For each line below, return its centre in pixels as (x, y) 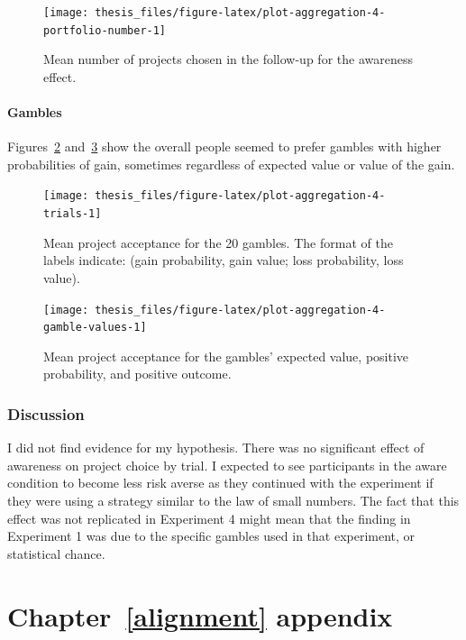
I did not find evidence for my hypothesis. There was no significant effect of (216, 448)
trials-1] (73, 214)
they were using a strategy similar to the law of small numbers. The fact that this (233, 501)
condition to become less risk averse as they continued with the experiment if (220, 483)
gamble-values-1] (95, 328)
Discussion (46, 414)
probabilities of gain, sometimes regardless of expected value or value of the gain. (231, 164)
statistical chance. (56, 553)
